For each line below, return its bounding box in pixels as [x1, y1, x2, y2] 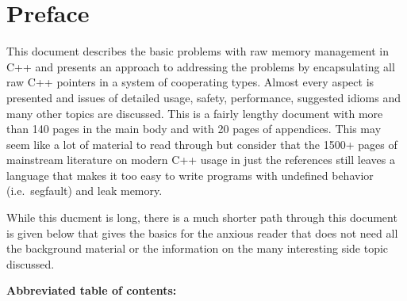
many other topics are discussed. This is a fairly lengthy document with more [6, 105, 383, 121]
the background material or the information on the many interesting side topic [6, 240, 389, 257]
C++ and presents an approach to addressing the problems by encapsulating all [6, 58, 395, 74]
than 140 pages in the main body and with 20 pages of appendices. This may [6, 120, 382, 137]
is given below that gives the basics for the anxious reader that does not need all [6, 224, 398, 241]
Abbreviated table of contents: [6, 282, 177, 299]
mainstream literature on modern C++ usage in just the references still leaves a [6, 151, 395, 168]
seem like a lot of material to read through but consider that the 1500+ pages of [6, 135, 397, 152]
